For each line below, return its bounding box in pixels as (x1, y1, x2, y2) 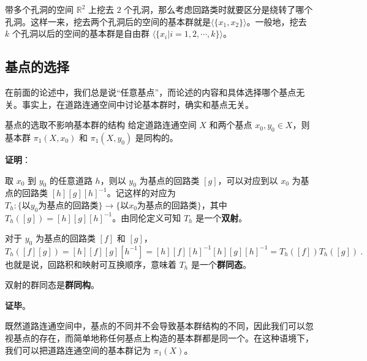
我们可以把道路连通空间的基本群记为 (5, 343, 151, 356)
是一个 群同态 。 (191, 257, 251, 270)
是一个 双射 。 (195, 211, 248, 224)
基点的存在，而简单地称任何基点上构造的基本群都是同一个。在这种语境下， (13, 332, 314, 344)
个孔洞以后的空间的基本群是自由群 (12, 27, 149, 40)
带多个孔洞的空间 (5, 3, 74, 15)
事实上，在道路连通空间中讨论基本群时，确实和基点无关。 (21, 97, 254, 110)
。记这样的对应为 (107, 186, 176, 199)
